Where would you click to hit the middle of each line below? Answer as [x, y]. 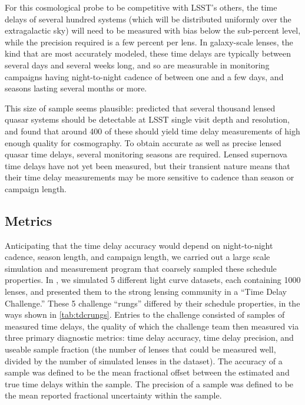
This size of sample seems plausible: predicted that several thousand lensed [140, 108]
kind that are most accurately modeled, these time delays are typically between [148, 53]
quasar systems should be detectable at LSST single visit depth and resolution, [147, 119]
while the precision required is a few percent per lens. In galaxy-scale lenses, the [149, 42]
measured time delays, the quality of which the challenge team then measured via [152, 326]
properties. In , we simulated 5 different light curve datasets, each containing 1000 [153, 280]
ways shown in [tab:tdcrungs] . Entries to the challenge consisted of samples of [145, 315]
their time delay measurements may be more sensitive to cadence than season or [150, 177]
